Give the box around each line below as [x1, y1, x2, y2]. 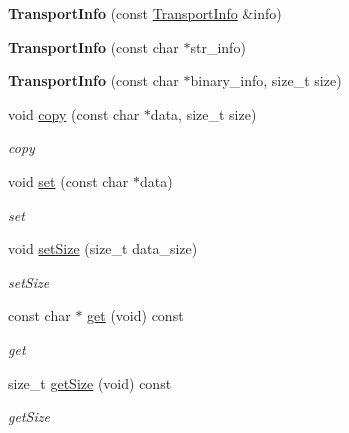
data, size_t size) [150, 103, 257, 124]
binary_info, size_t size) [190, 70, 342, 91]
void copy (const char [8, 103, 140, 124]
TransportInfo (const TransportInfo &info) [8, 3, 282, 23]
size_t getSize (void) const [8, 372, 172, 393]
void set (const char [8, 170, 129, 191]
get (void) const [87, 305, 184, 326]
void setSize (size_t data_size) [8, 238, 198, 259]
